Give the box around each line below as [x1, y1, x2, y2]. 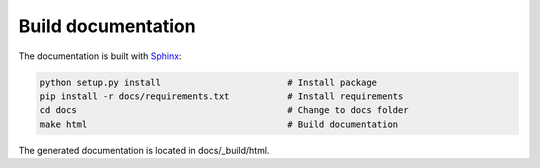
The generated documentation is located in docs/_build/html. [18, 144, 270, 156]
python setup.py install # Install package [39, 76, 378, 88]
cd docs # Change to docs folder [39, 105, 409, 116]
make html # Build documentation [39, 118, 399, 130]
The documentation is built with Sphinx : [18, 50, 182, 62]
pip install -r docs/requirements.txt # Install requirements [39, 90, 404, 102]
